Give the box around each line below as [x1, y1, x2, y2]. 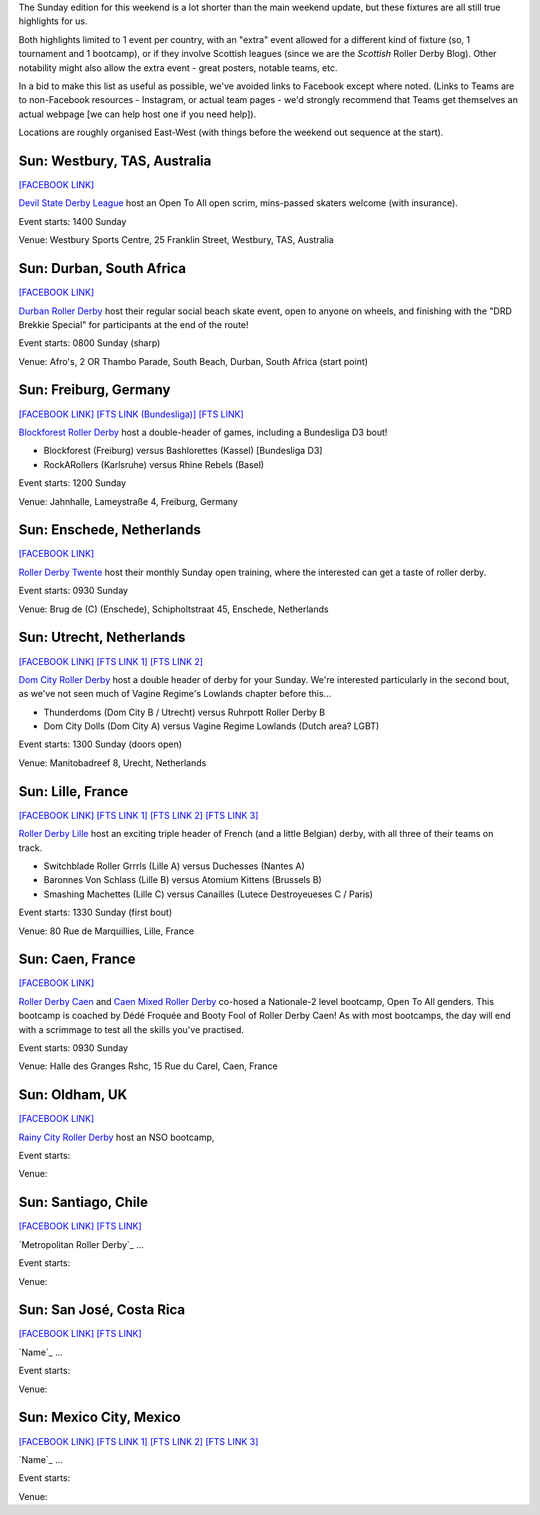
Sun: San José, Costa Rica [18, 1301, 186, 1319]
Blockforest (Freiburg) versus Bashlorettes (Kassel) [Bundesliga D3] [43, 445, 323, 457]
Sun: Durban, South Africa [18, 260, 187, 277]
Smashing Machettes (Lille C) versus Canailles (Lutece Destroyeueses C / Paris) [43, 888, 374, 900]
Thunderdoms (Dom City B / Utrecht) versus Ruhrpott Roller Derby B [43, 706, 325, 718]
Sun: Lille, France [18, 783, 129, 800]
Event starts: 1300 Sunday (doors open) [18, 738, 183, 750]
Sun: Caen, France [18, 951, 136, 968]
